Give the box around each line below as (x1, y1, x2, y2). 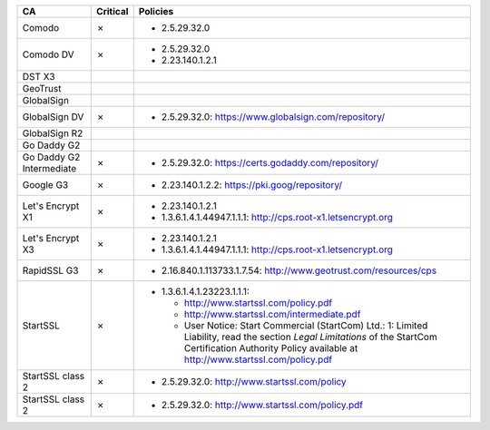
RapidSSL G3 (22, 264, 79, 277)
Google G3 (22, 179, 69, 191)
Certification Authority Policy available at (183, 342, 358, 354)
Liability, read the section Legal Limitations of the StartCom (183, 331, 437, 343)
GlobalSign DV (22, 111, 84, 122)
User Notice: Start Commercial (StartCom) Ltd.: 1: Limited (183, 319, 428, 331)
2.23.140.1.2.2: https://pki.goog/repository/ (161, 179, 343, 191)
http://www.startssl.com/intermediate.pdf (183, 308, 361, 320)
